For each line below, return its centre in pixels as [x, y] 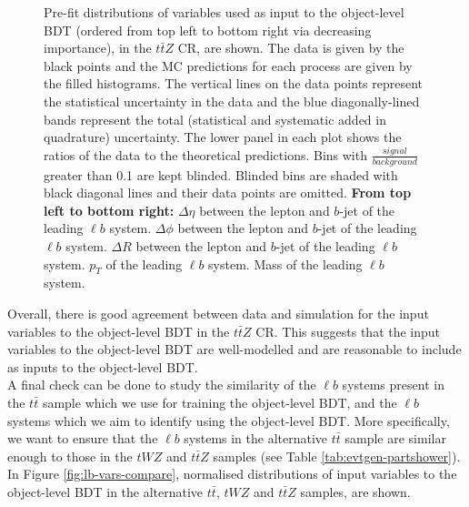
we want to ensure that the [83, 438]
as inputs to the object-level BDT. [103, 366]
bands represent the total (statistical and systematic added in [215, 119]
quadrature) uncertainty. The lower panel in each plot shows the [223, 137]
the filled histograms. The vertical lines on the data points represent [234, 83]
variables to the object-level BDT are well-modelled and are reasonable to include [234, 349]
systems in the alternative [256, 438]
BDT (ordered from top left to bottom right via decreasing [208, 30]
